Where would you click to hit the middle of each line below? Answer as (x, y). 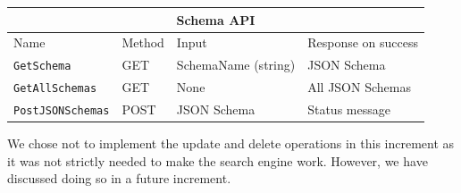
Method (143, 42)
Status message (349, 109)
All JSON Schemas (359, 87)
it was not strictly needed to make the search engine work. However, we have (218, 160)
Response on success (363, 42)
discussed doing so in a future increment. (119, 178)
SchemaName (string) (236, 65)
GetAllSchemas (55, 89)
